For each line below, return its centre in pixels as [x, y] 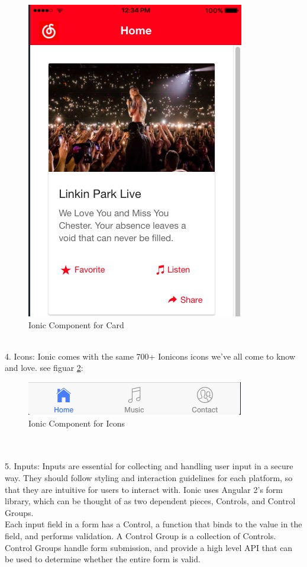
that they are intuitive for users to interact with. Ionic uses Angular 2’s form [144, 489]
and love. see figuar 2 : [44, 368]
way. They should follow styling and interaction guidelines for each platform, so [149, 477]
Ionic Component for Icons [77, 423]
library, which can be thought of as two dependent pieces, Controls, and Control [150, 501]
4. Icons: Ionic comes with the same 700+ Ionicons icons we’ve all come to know [150, 356]
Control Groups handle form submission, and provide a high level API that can [149, 547]
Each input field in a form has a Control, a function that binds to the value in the [153, 524]
